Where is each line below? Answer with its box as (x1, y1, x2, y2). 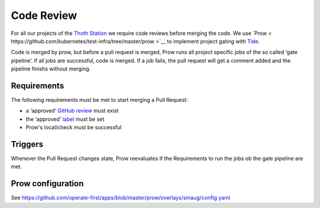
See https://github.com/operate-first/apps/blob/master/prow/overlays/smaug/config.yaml (11, 194, 231, 201)
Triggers (11, 139, 44, 149)
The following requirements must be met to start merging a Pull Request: (11, 97, 188, 104)
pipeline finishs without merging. (11, 65, 91, 72)
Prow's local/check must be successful (25, 124, 121, 131)
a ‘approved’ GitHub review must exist (25, 107, 119, 114)
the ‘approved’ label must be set (25, 116, 105, 123)
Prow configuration (11, 178, 84, 189)
